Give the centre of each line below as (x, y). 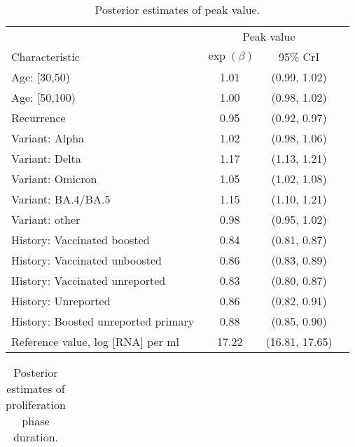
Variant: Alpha (48, 138)
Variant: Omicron (54, 179)
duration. (35, 437)
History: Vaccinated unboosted (86, 260)
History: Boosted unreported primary (103, 321)
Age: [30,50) (41, 77)
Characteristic (46, 56)
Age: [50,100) (44, 97)
